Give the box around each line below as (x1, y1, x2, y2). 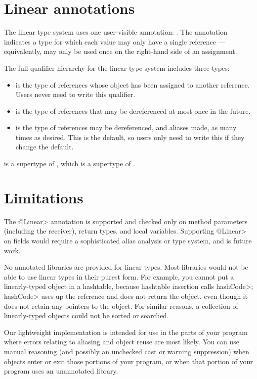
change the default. (15, 142, 74, 152)
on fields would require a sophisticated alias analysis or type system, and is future (4, 235, 252, 245)
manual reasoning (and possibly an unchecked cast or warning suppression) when (4, 346, 250, 356)
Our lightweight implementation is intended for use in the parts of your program (4, 327, 248, 337)
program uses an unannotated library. (4, 366, 118, 376)
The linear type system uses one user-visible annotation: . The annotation (4, 27, 228, 37)
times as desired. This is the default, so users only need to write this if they (15, 132, 245, 142)
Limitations (4, 187, 84, 207)
